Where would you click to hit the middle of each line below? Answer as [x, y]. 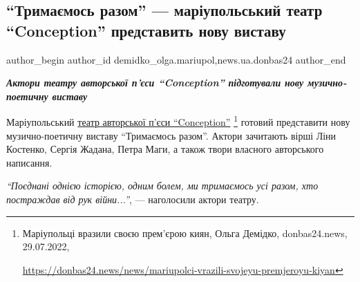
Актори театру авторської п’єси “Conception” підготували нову [155, 83]
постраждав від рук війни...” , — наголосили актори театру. [133, 199]
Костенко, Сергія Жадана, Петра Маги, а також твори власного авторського [165, 149]
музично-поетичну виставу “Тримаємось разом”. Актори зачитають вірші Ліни [171, 135]
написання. [29, 162]
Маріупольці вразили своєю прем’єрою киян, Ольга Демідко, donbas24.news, [185, 233]
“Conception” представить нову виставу [146, 30]
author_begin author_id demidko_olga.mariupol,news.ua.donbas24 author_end [176, 59]
